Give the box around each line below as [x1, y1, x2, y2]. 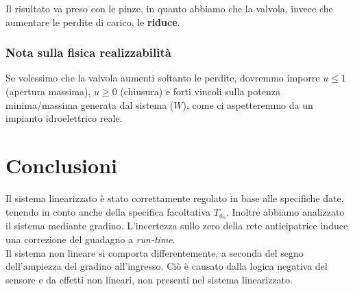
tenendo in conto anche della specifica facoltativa [5, 204, 211, 218]
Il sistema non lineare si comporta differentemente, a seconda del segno [5, 245, 304, 260]
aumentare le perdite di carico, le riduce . [5, 14, 180, 29]
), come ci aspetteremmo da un [182, 97, 313, 112]
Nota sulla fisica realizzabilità [5, 44, 171, 61]
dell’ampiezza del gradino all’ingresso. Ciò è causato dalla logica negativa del [5, 259, 328, 273]
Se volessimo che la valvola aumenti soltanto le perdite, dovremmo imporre [5, 71, 320, 85]
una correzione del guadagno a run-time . [5, 231, 175, 246]
